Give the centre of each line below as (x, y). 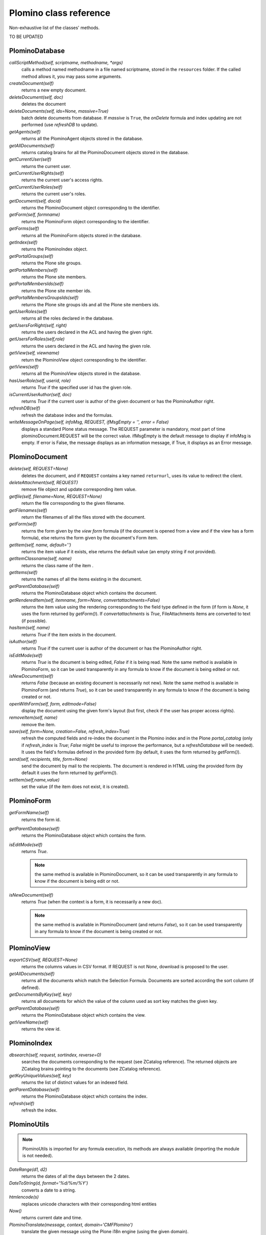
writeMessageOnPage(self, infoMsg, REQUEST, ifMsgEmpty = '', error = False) (89, 422)
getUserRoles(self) (28, 311)
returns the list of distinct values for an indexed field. (75, 1082)
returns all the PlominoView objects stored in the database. (81, 373)
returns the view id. (41, 1029)
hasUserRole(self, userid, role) (40, 380)
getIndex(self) (23, 242)
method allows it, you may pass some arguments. (72, 76)
